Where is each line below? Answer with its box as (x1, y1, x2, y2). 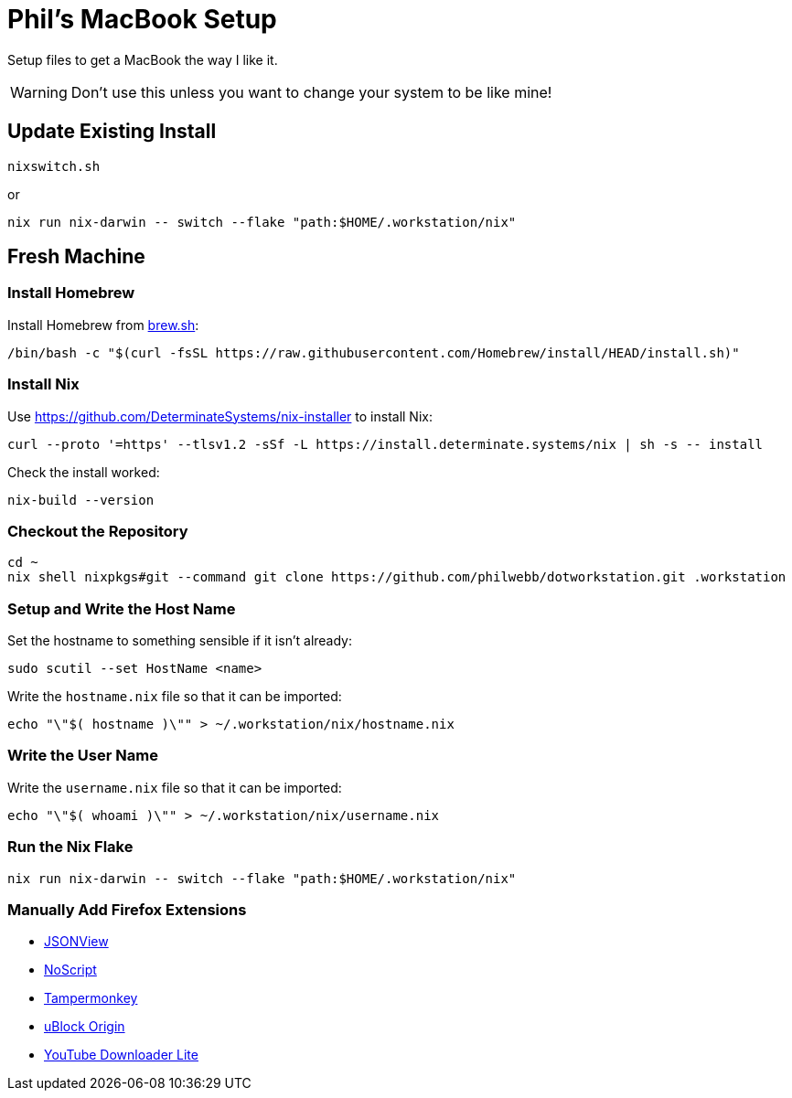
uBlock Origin (44, 1018, 125, 1035)
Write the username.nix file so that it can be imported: (7, 779, 342, 795)
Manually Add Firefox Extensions (7, 900, 247, 919)
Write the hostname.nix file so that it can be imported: (7, 688, 342, 705)
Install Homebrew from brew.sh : (7, 316, 199, 333)
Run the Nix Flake (7, 837, 134, 857)
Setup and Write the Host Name (7, 599, 236, 618)
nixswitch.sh (7, 158, 101, 174)
